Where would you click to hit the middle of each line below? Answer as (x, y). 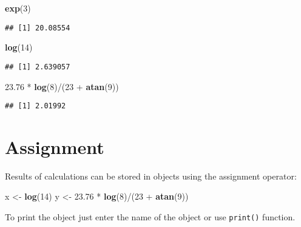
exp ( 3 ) (18, 8)
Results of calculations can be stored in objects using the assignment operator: (151, 176)
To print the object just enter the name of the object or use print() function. (150, 217)
